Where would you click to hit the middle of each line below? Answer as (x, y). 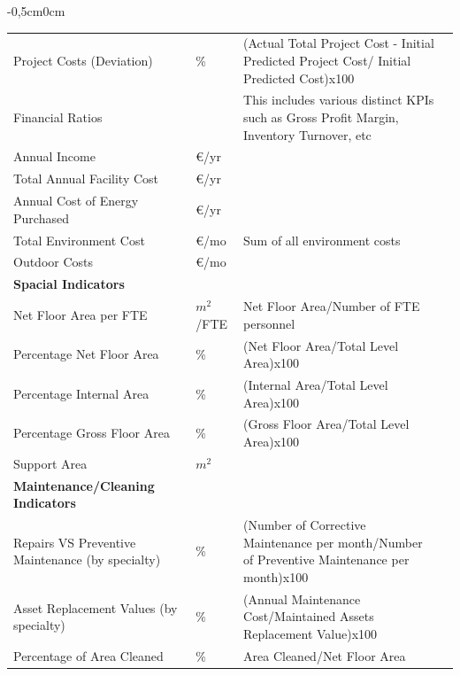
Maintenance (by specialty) (87, 559)
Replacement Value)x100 (310, 633)
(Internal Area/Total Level (316, 384)
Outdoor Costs (54, 262)
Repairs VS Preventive (75, 542)
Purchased (41, 218)
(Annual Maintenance (302, 598)
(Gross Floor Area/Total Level (326, 424)
